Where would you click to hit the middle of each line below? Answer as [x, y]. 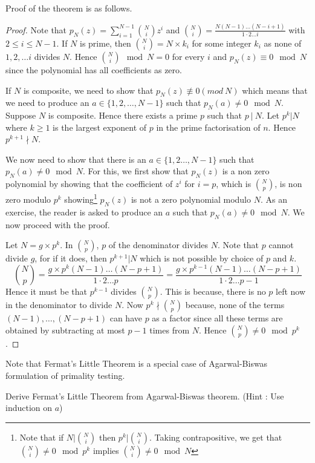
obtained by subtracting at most [65, 330]
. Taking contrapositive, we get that [216, 437]
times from [170, 330]
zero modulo [28, 199]
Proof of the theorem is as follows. [69, 8]
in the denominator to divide [59, 305]
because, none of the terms [235, 305]
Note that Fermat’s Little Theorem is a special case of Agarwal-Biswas [137, 363]
